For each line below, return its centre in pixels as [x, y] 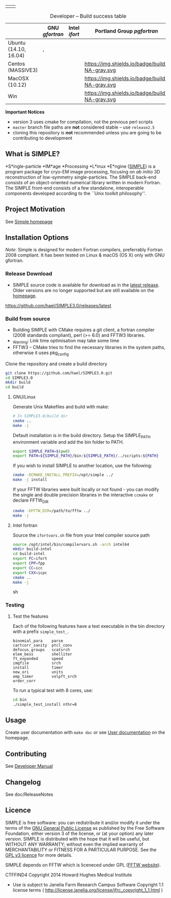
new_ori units [38, 672]
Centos [17, 64]
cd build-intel [29, 554]
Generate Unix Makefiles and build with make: [61, 407]
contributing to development [42, 138]
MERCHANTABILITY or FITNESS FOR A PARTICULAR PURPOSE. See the [81, 850]
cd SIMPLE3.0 [19, 378]
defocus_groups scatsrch [41, 650]
